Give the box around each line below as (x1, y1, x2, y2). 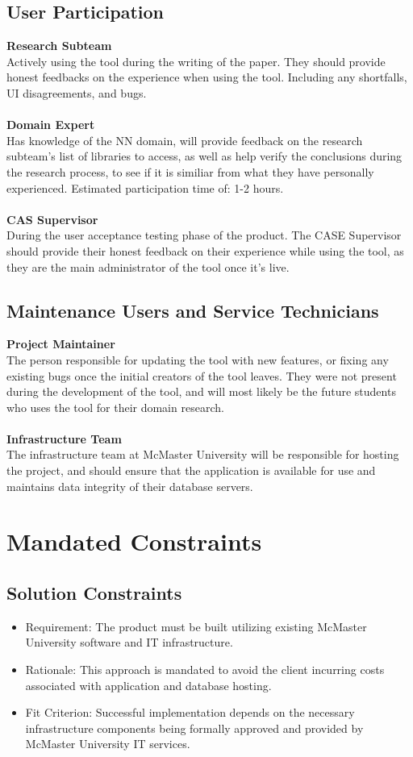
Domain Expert (6, 116, 95, 133)
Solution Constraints (6, 580, 182, 605)
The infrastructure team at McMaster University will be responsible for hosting (6, 446, 399, 463)
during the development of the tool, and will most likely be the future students (6, 383, 396, 400)
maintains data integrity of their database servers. (6, 477, 253, 494)
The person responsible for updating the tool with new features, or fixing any (6, 351, 389, 368)
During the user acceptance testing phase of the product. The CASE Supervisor (6, 227, 402, 243)
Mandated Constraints (6, 525, 262, 558)
